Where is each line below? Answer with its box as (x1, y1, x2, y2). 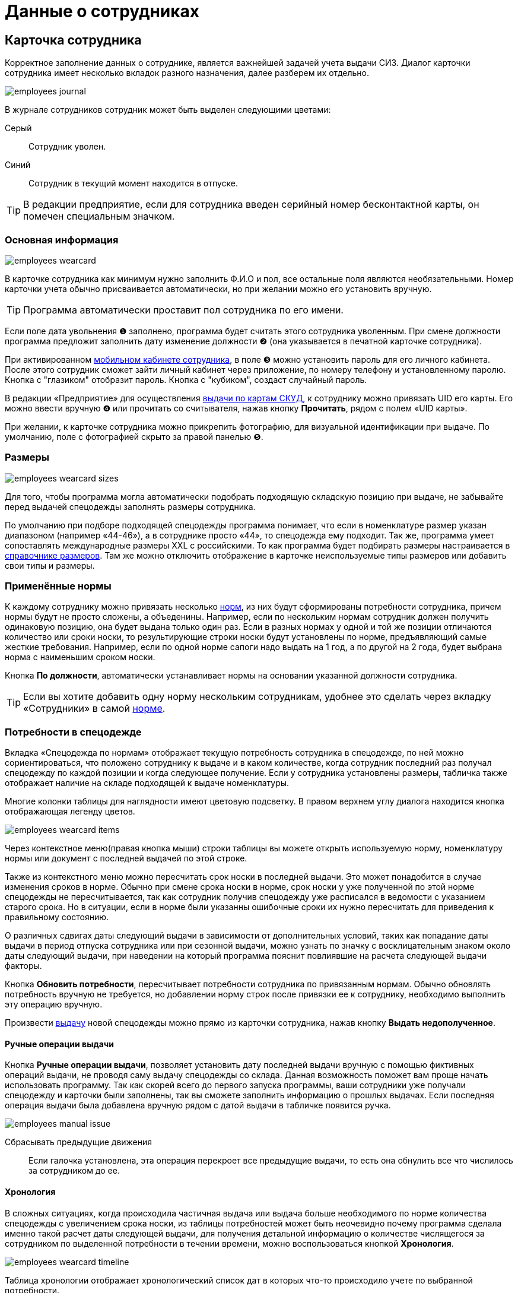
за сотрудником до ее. (28, 1165, 120, 1176)
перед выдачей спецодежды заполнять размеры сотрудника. (5, 501, 256, 512)
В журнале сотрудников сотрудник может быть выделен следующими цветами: (5, 104, 331, 115)
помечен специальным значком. (23, 210, 175, 223)
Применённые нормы (5, 580, 112, 592)
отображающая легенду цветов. (5, 806, 135, 817)
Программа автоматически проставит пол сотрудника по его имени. (23, 303, 344, 316)
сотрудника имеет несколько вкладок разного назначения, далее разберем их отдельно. (5, 68, 370, 78)
